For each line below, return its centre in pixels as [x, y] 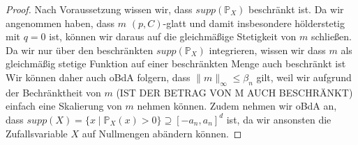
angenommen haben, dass [60, 23]
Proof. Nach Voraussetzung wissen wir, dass [99, 9]
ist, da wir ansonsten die [279, 119]
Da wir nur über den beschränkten [80, 50]
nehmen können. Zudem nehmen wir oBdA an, [237, 106]
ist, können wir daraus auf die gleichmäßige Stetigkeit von [173, 36]
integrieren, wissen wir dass [267, 50]
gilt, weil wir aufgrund [304, 77]
